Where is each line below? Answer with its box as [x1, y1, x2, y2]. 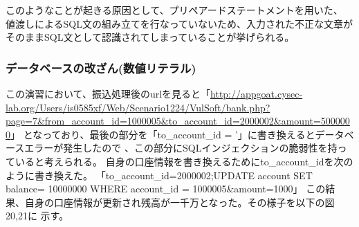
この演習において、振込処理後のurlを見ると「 [6, 87, 211, 100]
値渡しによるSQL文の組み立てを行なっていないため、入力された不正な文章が [6, 16, 353, 30]
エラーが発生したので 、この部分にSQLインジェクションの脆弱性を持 [24, 140, 338, 155]
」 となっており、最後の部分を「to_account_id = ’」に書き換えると [10, 127, 315, 141]
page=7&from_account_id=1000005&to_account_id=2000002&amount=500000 [6, 113, 350, 128]
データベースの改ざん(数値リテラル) [6, 59, 196, 76]
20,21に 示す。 [6, 208, 69, 223]
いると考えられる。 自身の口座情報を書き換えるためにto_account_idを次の [15, 154, 353, 168]
